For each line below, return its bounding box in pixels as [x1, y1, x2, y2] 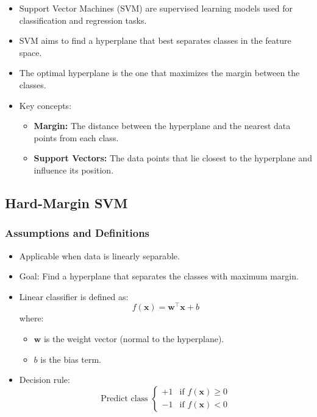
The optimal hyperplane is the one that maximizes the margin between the [19, 66, 300, 79]
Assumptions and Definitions [5, 225, 150, 240]
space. [19, 46, 42, 58]
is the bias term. [40, 352, 102, 365]
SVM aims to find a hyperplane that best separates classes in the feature [19, 34, 291, 47]
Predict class [101, 394, 148, 403]
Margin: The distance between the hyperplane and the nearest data [34, 119, 291, 132]
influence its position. [34, 163, 114, 176]
